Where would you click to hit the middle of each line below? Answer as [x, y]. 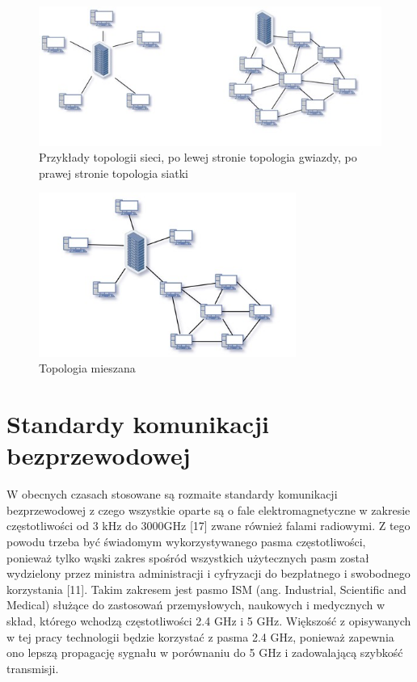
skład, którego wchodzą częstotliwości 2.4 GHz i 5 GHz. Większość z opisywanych [209, 621]
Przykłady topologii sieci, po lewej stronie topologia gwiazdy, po [198, 157]
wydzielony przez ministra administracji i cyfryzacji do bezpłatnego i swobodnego [208, 573]
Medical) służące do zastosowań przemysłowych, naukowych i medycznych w [196, 605]
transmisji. [33, 668]
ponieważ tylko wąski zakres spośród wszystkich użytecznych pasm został [188, 557]
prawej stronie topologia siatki [114, 173]
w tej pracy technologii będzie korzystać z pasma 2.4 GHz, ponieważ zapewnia [200, 636]
